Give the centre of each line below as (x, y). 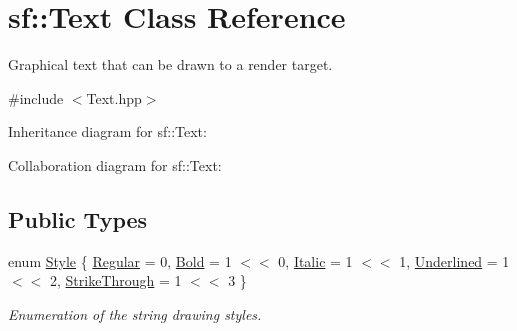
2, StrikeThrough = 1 (115, 280)
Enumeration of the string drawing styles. (135, 313)
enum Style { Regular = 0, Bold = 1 (120, 260)
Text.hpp (114, 97)
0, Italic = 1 (315, 260)
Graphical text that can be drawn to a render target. (170, 64)
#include (36, 97)
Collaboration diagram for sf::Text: (115, 164)
